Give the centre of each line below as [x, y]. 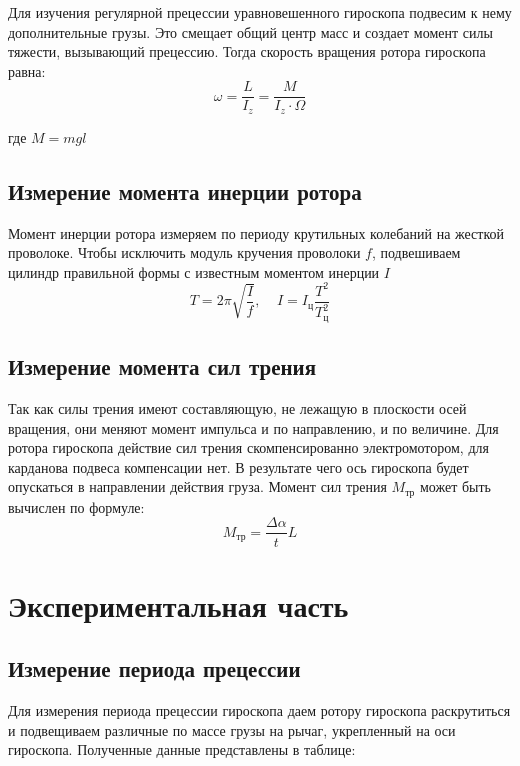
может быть [455, 486]
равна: [27, 70]
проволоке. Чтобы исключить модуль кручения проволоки [184, 252]
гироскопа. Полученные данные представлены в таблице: [182, 749]
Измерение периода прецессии [154, 668]
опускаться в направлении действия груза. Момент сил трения [197, 486]
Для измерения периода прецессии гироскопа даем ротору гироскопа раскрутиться [259, 710]
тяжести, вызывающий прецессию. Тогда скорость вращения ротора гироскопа [247, 51]
